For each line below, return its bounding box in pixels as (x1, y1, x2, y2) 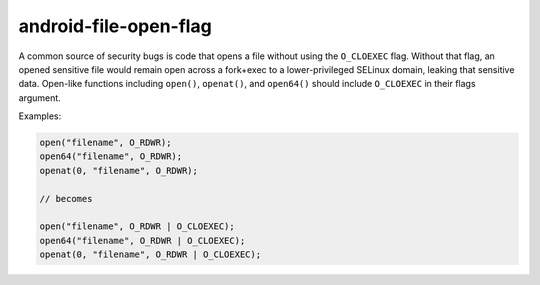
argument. (18, 91, 62, 104)
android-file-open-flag (18, 15, 212, 37)
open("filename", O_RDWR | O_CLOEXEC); (39, 221, 235, 232)
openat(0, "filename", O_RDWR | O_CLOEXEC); (39, 249, 262, 260)
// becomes (39, 193, 93, 204)
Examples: (18, 110, 62, 122)
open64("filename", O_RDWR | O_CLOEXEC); (39, 235, 246, 246)
